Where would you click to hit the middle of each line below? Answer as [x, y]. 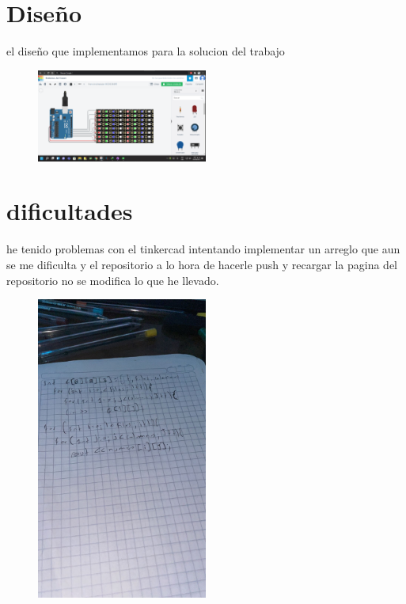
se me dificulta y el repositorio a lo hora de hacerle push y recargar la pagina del [202, 264]
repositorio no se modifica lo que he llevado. [113, 280]
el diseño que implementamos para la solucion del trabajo [146, 51]
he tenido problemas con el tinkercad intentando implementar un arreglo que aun [203, 249]
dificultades [70, 211]
